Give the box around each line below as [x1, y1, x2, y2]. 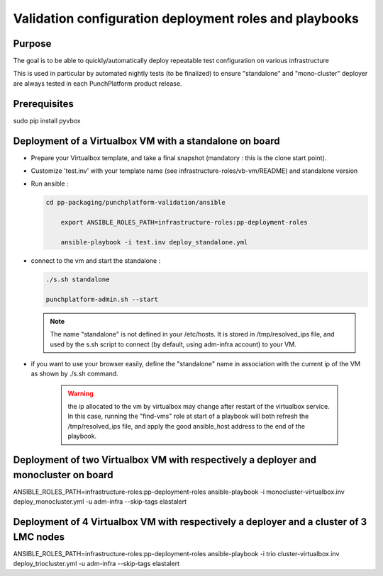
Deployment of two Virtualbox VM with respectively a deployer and [13, 454, 317, 466]
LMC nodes [13, 531, 65, 543]
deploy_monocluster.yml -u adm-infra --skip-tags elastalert [13, 497, 187, 506]
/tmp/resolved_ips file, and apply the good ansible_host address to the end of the [67, 422, 305, 430]
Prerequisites [13, 98, 74, 110]
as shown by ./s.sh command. [30, 369, 118, 378]
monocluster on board [13, 468, 113, 481]
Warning [67, 389, 94, 397]
